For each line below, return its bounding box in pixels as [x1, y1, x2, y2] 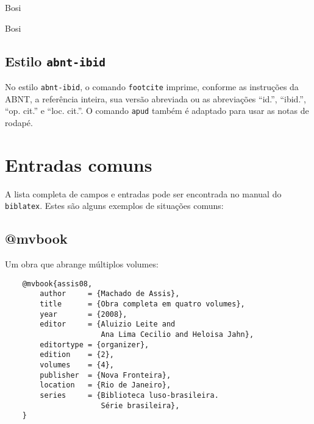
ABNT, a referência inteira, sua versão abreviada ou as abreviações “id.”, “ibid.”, [5, 92, 306, 105]
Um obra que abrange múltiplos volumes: [5, 258, 159, 270]
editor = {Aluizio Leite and [40, 320, 176, 329]
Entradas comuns [5, 152, 152, 177]
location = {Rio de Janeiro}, [40, 381, 171, 390]
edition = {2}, [40, 350, 114, 359]
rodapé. [5, 116, 33, 129]
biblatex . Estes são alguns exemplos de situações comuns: [5, 199, 224, 212]
